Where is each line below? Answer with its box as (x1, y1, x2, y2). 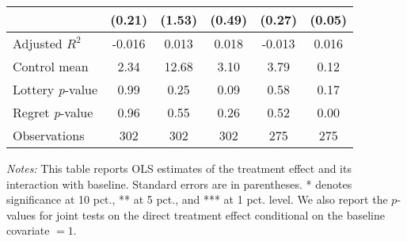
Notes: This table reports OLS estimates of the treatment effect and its (6, 160, 352, 176)
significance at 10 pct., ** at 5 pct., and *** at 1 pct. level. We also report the (6, 191, 388, 208)
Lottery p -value (13, 80, 98, 98)
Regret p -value (13, 103, 93, 121)
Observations (13, 126, 85, 144)
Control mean (13, 57, 89, 75)
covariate (6, 222, 50, 239)
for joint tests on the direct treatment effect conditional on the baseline (39, 206, 385, 223)
